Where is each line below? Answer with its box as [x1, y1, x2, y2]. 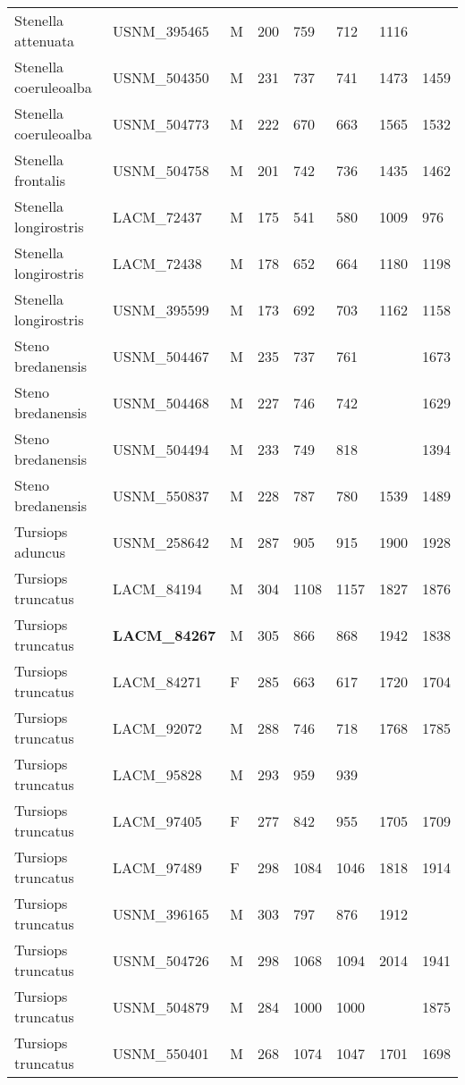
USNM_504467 [113, 345, 209, 366]
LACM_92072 [113, 717, 202, 738]
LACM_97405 [113, 810, 202, 831]
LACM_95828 [113, 763, 202, 785]
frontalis [14, 170, 66, 190]
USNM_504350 [113, 66, 209, 88]
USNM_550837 [113, 484, 209, 506]
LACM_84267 [113, 624, 216, 645]
